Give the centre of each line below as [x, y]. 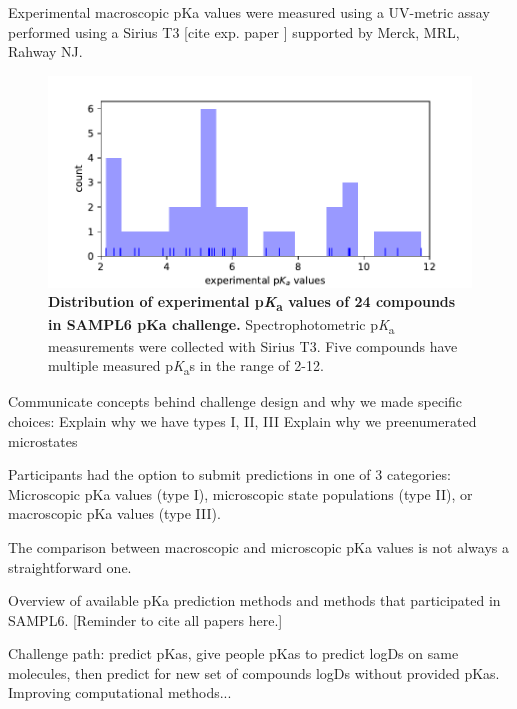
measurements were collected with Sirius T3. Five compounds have [253, 345]
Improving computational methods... [120, 692]
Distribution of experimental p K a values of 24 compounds [252, 303]
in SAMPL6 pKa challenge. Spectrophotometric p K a [221, 325]
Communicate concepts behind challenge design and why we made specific [235, 401]
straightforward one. [70, 566]
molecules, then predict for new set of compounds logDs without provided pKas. [254, 672]
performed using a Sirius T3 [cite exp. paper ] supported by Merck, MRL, [234, 31]
